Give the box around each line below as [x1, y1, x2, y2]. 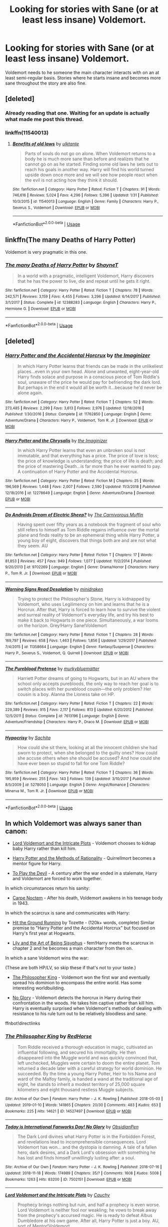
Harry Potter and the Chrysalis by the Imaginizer [5, 437, 107, 443]
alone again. [17, 389, 43, 396]
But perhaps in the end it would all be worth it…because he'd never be [17, 384, 162, 390]
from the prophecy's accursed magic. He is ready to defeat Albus [17, 1212, 152, 1218]
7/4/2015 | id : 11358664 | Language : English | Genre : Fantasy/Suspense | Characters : [5, 645, 154, 650]
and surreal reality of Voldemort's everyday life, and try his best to [17, 611, 154, 618]
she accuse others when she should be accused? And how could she [17, 755, 160, 761]
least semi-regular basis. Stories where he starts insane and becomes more [5, 75, 161, 81]
